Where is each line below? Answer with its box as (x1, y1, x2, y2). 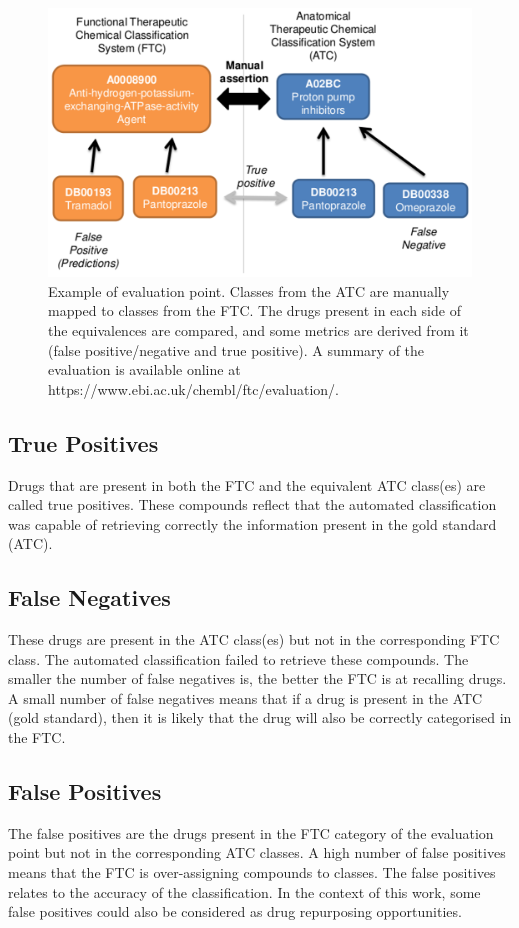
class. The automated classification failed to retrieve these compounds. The (8, 648, 469, 669)
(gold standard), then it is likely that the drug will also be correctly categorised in (8, 707, 512, 728)
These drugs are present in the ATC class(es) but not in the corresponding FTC (8, 629, 500, 650)
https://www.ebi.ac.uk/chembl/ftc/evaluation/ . (48, 378, 340, 399)
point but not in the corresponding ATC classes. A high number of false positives (8, 842, 506, 863)
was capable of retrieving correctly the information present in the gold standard (8, 513, 497, 534)
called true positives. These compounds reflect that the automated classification (8, 494, 497, 515)
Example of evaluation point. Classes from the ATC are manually (48, 280, 450, 301)
